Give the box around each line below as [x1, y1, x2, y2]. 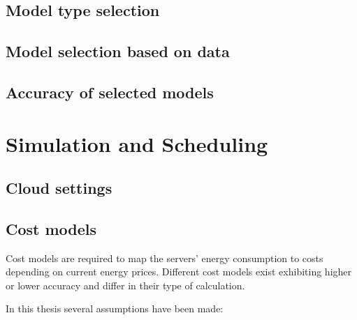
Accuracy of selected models [6, 81, 214, 102]
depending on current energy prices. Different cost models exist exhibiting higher [6, 264, 352, 279]
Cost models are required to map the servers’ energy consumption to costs [6, 250, 323, 265]
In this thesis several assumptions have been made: [6, 301, 224, 316]
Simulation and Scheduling [6, 129, 268, 158]
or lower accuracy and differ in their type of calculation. [6, 277, 245, 292]
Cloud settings [6, 177, 112, 199]
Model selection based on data [6, 40, 230, 62]
